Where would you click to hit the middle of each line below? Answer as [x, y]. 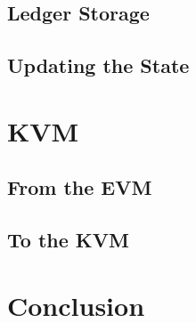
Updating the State [98, 65]
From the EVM [80, 187]
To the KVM [68, 240]
